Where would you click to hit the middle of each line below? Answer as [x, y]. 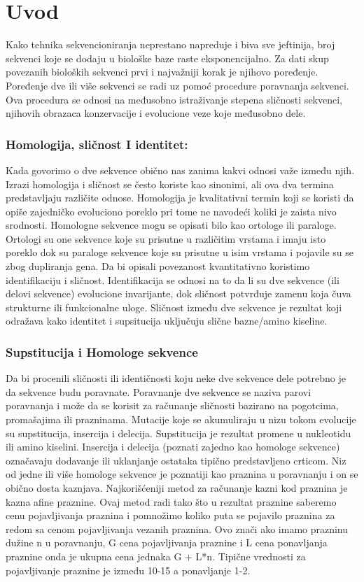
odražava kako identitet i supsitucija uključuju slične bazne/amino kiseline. [167, 321]
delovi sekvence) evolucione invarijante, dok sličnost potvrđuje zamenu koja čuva [178, 293]
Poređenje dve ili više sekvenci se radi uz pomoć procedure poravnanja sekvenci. [177, 85]
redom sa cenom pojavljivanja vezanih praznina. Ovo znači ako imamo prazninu [177, 528]
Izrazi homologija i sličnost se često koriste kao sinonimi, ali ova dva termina [170, 184]
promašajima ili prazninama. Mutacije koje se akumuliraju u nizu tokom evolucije [181, 419]
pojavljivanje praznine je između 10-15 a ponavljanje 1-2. [128, 570]
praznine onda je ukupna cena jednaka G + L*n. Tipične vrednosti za [156, 556]
